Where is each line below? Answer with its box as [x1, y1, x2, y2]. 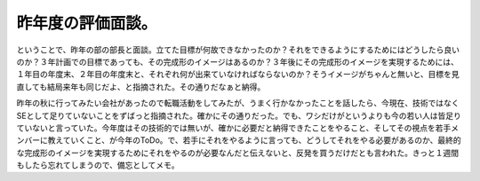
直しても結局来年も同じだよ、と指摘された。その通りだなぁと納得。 [16, 81, 266, 92]
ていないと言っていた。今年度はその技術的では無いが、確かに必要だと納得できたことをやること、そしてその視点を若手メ [16, 122, 460, 133]
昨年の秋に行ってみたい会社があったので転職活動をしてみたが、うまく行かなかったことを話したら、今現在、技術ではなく [16, 98, 460, 108]
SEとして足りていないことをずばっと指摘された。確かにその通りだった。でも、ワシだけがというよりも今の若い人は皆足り [16, 110, 461, 121]
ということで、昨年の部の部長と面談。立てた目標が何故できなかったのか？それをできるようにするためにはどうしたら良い [16, 44, 460, 55]
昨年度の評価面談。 [16, 13, 157, 33]
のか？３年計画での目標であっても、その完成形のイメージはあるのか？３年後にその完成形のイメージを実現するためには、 [16, 56, 460, 67]
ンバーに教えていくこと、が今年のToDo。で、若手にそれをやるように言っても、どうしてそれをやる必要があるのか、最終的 [16, 135, 461, 146]
